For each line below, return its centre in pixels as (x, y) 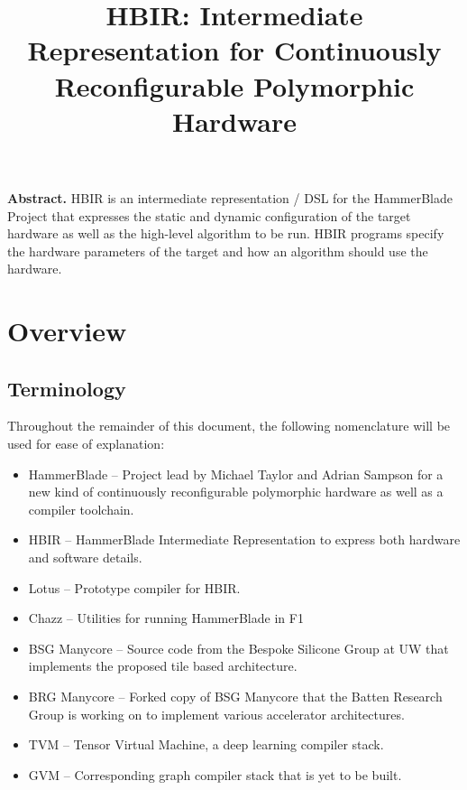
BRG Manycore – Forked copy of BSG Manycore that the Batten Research (235, 697)
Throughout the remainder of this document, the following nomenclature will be (229, 426)
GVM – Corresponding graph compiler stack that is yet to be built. (215, 774)
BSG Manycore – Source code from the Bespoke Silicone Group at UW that (238, 648)
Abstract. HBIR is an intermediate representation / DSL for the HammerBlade (230, 197)
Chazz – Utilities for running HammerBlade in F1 (166, 618)
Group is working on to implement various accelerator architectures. (216, 714)
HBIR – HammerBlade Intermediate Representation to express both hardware (244, 539)
